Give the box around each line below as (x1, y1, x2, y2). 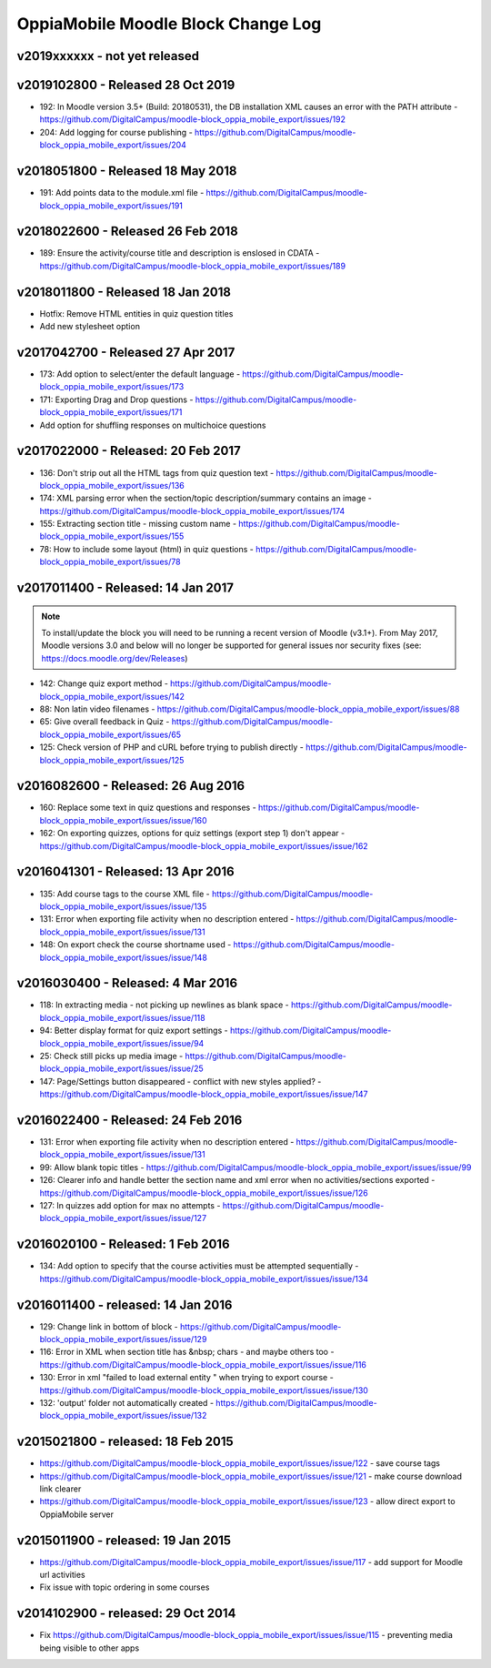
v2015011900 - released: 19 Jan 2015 (16, 1532, 232, 1548)
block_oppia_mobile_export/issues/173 (39, 381, 185, 392)
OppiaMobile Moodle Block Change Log (16, 14, 322, 34)
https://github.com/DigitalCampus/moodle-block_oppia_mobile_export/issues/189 (39, 260, 346, 271)
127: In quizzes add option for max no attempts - (39, 1200, 221, 1210)
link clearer (39, 1483, 82, 1494)
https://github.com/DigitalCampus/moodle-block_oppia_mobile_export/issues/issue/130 (39, 1384, 368, 1396)
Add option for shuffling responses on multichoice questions (39, 420, 267, 430)
